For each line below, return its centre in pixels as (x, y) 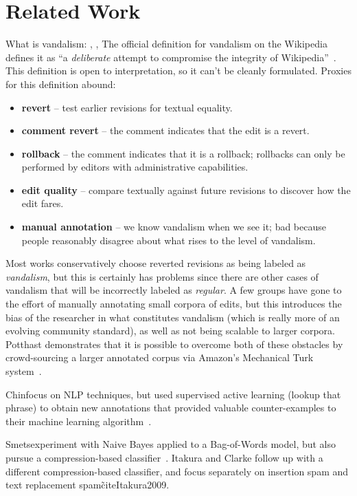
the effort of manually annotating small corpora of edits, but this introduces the (174, 304)
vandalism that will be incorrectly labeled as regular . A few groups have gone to (174, 290)
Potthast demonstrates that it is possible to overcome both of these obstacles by (174, 344)
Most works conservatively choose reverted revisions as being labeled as (156, 263)
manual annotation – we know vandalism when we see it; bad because (174, 227)
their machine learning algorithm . (79, 421)
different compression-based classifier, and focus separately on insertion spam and (177, 471)
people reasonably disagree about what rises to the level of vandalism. (169, 240)
